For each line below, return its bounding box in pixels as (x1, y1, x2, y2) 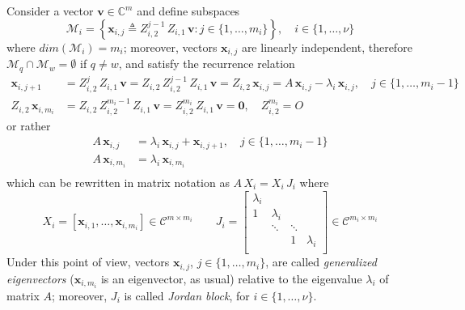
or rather (6, 117, 51, 134)
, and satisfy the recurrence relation (118, 55, 295, 72)
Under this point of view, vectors (6, 253, 170, 270)
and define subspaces (137, 2, 240, 19)
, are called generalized (265, 253, 377, 270)
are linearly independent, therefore (241, 38, 412, 55)
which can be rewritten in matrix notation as (6, 173, 230, 190)
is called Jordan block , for (124, 287, 250, 304)
